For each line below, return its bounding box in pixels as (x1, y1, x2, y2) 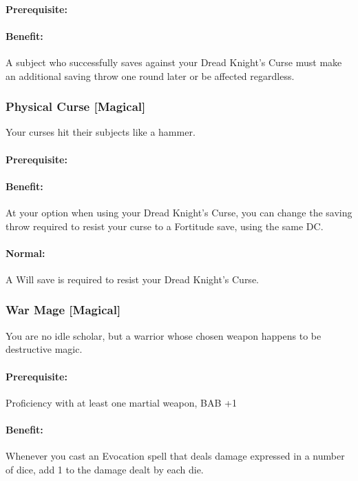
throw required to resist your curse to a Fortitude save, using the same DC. (6, 218, 324, 233)
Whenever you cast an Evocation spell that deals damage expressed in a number (6, 449, 345, 463)
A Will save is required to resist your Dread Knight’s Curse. (6, 272, 259, 286)
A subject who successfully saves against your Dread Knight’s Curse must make (6, 54, 342, 69)
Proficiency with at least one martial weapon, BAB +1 (6, 395, 237, 409)
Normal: (6, 245, 45, 260)
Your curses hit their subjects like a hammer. (6, 125, 196, 139)
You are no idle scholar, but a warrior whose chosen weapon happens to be (6, 328, 322, 342)
